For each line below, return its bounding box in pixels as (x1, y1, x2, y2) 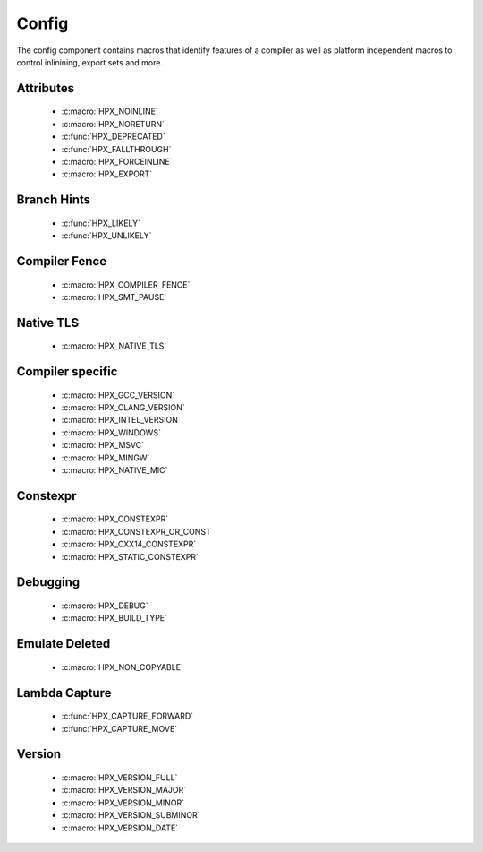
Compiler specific (16, 364, 118, 380)
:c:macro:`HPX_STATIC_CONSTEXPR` (61, 551, 199, 562)
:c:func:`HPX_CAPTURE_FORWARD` (61, 710, 194, 721)
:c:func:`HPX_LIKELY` (61, 218, 141, 228)
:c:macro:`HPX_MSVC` (61, 440, 145, 451)
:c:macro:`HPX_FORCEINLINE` (61, 156, 174, 167)
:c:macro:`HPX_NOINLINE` (61, 106, 158, 116)
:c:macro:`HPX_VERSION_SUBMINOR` (61, 810, 200, 821)
